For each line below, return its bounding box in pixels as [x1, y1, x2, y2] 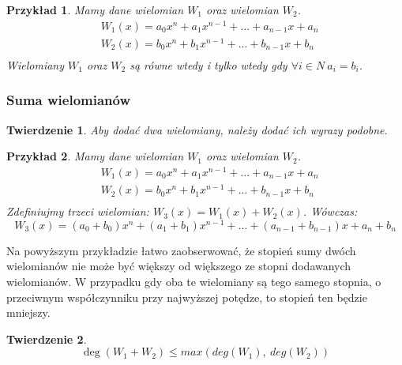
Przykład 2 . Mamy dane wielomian [6, 148, 184, 164]
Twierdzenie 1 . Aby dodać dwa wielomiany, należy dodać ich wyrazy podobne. [6, 121, 388, 137]
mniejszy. [6, 304, 51, 321]
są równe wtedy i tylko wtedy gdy [130, 56, 287, 73]
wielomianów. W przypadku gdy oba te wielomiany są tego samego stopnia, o [6, 273, 381, 289]
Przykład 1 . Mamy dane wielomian [6, 2, 184, 17]
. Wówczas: [302, 203, 358, 220]
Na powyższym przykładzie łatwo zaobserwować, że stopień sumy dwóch [6, 242, 356, 258]
